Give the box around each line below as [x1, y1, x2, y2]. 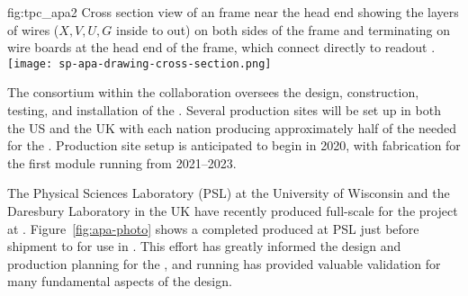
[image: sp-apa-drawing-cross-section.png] [7, 57, 272, 70]
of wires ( [7, 20, 59, 39]
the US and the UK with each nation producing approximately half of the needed [7, 118, 457, 137]
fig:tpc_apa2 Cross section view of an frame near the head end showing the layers [7, 3, 459, 21]
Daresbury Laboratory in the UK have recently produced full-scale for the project [7, 202, 458, 220]
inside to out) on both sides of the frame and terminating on [115, 20, 450, 39]
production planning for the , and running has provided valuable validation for [7, 254, 441, 273]
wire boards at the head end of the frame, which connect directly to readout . [7, 38, 436, 57]
